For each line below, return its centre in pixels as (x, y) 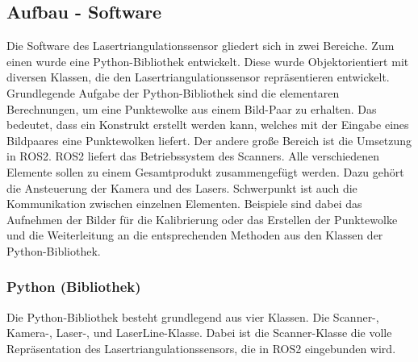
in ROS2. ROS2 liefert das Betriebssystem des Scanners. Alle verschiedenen (193, 156)
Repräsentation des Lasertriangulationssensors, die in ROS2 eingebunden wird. (201, 348)
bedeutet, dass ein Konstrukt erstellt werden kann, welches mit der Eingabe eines (208, 125)
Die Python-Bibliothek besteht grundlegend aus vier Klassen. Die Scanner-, (193, 316)
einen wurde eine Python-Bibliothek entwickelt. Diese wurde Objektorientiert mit (208, 61)
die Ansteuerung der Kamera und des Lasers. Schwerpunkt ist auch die (182, 187)
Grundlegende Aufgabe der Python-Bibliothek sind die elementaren (173, 92)
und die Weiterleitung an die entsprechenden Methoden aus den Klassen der (195, 235)
